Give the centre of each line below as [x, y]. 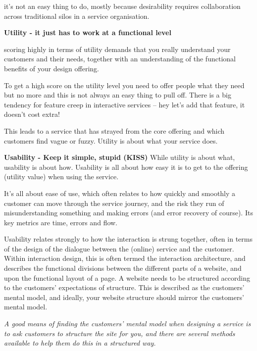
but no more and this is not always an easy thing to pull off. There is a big [118, 95]
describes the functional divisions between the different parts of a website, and [123, 268]
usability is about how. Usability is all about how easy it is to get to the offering [126, 167]
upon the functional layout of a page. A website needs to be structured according [127, 277]
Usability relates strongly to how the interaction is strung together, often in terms [128, 239]
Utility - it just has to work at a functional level [88, 32]
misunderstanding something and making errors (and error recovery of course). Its [128, 213]
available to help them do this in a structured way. [80, 343]
